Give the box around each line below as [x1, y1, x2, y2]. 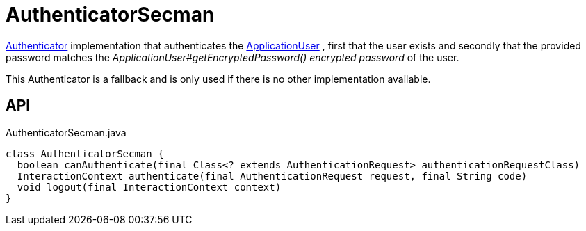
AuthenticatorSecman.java [6, 126, 127, 138]
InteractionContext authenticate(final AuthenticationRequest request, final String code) [17, 170, 528, 182]
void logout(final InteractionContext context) [17, 181, 282, 193]
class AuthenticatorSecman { [6, 148, 164, 159]
